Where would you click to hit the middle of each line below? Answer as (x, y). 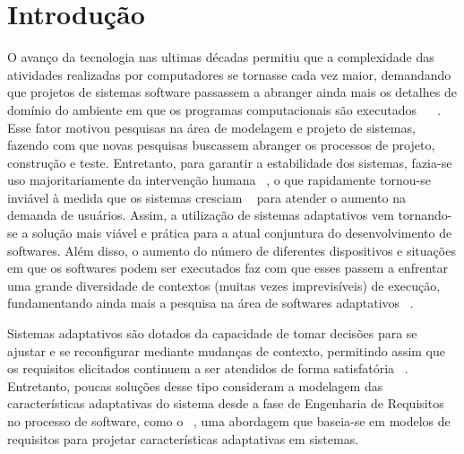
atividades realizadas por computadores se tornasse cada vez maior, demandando (229, 74)
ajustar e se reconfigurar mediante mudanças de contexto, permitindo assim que (227, 350)
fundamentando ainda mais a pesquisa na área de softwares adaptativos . (211, 303)
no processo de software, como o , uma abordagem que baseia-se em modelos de (229, 421)
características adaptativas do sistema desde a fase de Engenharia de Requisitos (226, 403)
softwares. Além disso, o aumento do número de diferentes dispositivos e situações (232, 250)
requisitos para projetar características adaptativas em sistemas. (183, 438)
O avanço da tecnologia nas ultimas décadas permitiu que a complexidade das (221, 57)
